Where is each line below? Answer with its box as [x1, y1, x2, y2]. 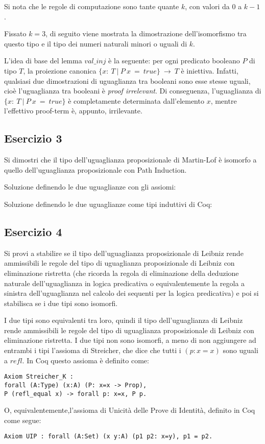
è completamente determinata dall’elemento [68, 95, 204, 106]
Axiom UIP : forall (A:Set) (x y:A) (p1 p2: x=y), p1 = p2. [4, 433, 213, 440]
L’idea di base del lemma [4, 55, 82, 66]
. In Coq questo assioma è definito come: [22, 355, 149, 365]
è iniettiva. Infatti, [181, 65, 238, 76]
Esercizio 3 [4, 130, 62, 146]
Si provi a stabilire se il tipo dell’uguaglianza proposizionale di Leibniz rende [4, 247, 244, 258]
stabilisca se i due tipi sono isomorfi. [4, 297, 118, 308]
